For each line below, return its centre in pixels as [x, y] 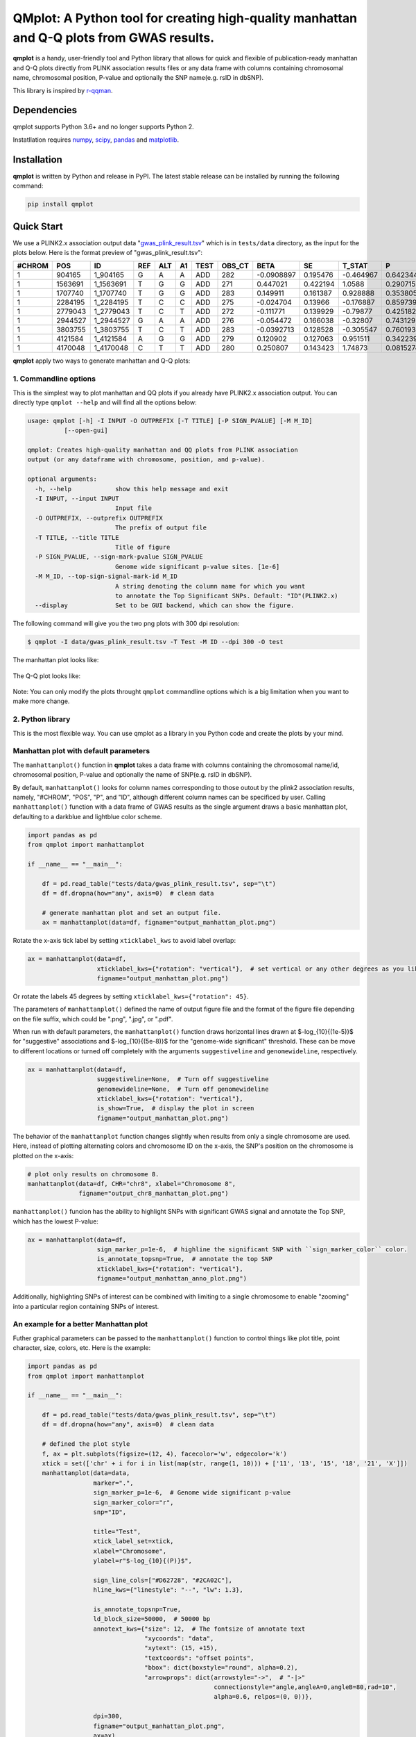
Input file [133, 508]
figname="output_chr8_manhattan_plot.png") [154, 1194]
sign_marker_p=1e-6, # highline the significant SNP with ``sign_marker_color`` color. [252, 1250]
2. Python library [42, 719]
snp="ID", [110, 1512]
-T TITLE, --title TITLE [77, 537]
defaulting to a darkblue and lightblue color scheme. [87, 816]
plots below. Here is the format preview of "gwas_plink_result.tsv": [108, 252]
